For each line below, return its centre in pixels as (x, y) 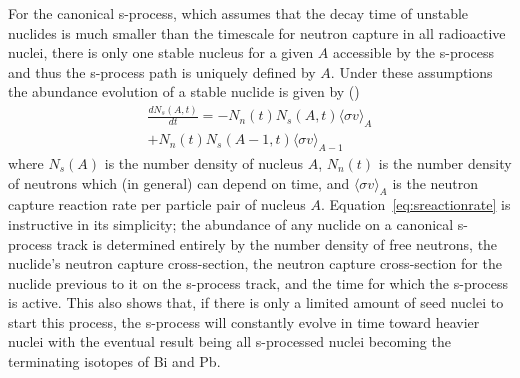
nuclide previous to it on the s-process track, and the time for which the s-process (258, 282)
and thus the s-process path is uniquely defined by (162, 71)
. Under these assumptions (411, 71)
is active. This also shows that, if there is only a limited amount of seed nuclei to (256, 302)
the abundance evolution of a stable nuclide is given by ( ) (184, 91)
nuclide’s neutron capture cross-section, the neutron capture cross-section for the (255, 263)
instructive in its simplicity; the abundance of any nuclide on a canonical (231, 223)
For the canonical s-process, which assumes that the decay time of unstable (238, 13)
